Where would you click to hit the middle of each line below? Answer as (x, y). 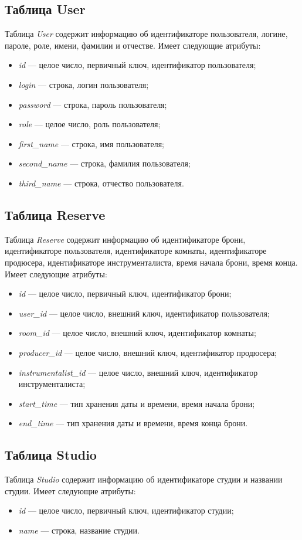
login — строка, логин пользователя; (84, 84)
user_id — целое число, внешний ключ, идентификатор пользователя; (144, 313)
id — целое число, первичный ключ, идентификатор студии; (126, 510)
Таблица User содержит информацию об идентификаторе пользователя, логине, (146, 34)
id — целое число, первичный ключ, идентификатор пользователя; (137, 65)
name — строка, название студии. (79, 530)
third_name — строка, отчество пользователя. (101, 183)
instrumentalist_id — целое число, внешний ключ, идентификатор (138, 372)
